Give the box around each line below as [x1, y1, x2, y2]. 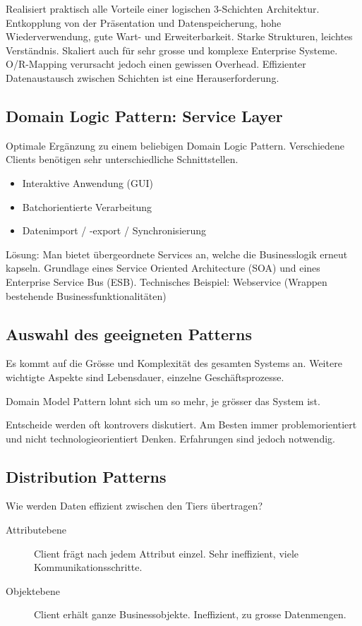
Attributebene [6, 522, 67, 537]
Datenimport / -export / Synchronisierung [22, 223, 207, 238]
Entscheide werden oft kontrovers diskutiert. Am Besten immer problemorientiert [6, 417, 357, 432]
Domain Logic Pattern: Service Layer [6, 104, 283, 126]
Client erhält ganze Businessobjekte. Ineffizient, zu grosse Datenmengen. [34, 607, 346, 622]
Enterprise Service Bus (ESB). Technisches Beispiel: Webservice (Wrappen [6, 274, 327, 289]
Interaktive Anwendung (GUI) [22, 175, 154, 190]
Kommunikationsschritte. [34, 560, 143, 574]
